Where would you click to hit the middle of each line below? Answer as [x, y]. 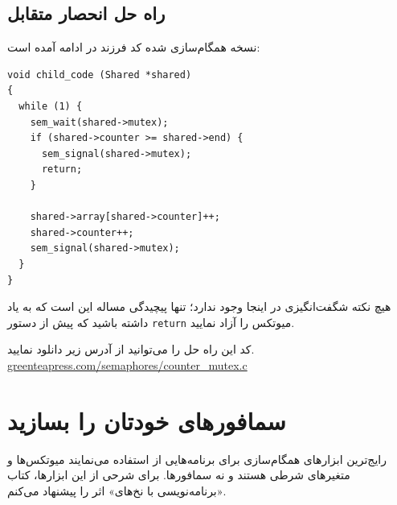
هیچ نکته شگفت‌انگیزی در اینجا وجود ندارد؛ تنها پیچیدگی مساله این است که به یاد [199, 306]
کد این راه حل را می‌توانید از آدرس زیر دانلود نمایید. [131, 349]
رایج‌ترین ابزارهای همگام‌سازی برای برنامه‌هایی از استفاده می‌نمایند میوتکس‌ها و [197, 459]
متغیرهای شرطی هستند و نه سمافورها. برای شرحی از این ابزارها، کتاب [179, 475]
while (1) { [51, 106]
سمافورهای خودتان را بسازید [147, 420]
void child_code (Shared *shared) [100, 75]
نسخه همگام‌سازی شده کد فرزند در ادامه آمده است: [134, 47]
